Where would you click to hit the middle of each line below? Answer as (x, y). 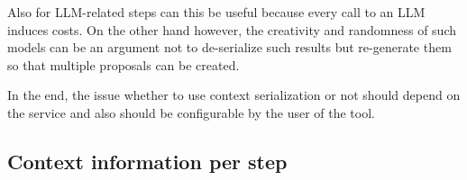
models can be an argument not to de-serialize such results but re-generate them (229, 47)
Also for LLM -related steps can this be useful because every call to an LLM (216, 12)
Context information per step (147, 161)
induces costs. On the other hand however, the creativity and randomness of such (232, 29)
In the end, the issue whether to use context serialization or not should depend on (234, 95)
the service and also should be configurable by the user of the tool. (191, 112)
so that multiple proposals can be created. (124, 64)
